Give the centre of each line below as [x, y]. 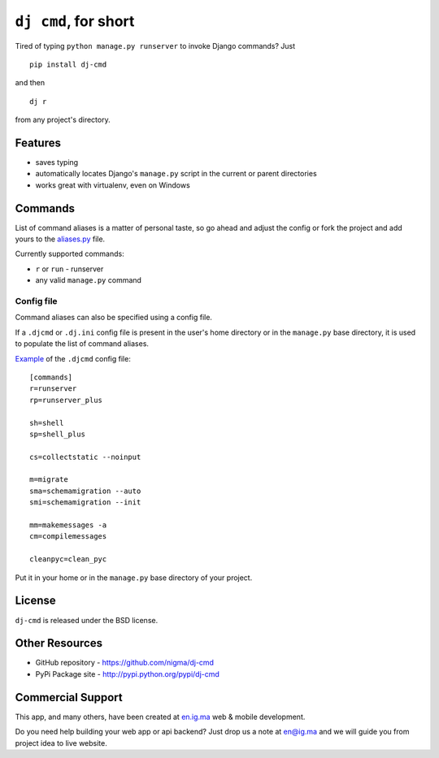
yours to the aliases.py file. [60, 239]
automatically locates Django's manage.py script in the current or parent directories [176, 174]
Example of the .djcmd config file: [73, 358]
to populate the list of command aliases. [82, 344]
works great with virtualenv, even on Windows [113, 185]
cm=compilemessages [68, 537]
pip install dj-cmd [68, 64]
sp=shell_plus [57, 434]
